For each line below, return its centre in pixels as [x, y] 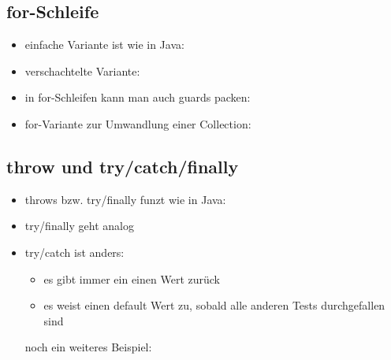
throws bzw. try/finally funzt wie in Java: [125, 199]
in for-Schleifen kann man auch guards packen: [138, 97]
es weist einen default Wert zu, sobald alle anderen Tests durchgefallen [214, 305]
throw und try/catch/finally [123, 166]
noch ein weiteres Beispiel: [88, 347]
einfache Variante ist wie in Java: [104, 45]
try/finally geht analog [79, 226]
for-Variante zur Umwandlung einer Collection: [138, 123]
